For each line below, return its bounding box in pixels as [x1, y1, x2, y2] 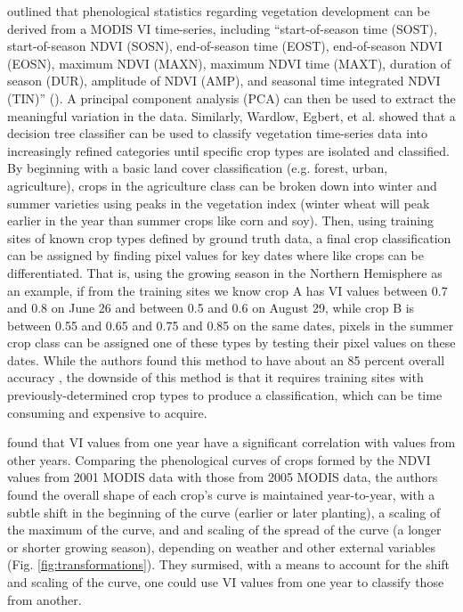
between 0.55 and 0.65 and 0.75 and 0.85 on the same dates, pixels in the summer [7, 315, 454, 334]
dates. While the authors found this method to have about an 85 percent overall [7, 350, 445, 369]
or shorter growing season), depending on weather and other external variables [7, 537, 435, 556]
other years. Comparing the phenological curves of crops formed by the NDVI [7, 450, 431, 469]
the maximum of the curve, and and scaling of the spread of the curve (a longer [7, 520, 442, 539]
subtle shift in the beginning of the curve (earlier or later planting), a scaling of [7, 502, 441, 521]
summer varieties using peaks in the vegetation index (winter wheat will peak [7, 193, 430, 212]
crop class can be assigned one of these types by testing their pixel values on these [7, 333, 456, 352]
